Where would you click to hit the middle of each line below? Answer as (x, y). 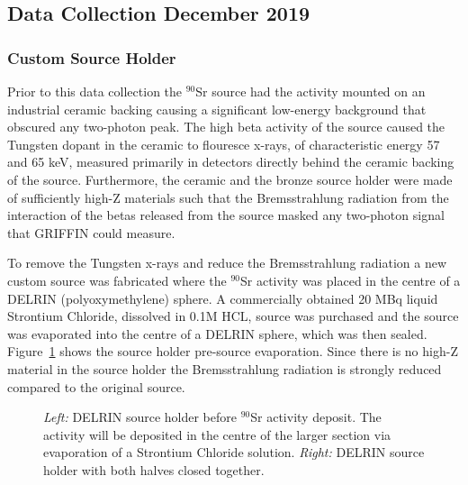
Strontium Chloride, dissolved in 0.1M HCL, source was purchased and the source (233, 316)
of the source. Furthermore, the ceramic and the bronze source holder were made (230, 179)
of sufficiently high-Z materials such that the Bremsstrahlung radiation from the (228, 197)
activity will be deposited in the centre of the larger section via (217, 434)
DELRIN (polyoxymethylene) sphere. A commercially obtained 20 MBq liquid (223, 298)
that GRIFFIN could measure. (91, 232)
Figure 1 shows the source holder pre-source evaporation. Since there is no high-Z (233, 351)
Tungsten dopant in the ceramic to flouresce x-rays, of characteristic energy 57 (224, 144)
